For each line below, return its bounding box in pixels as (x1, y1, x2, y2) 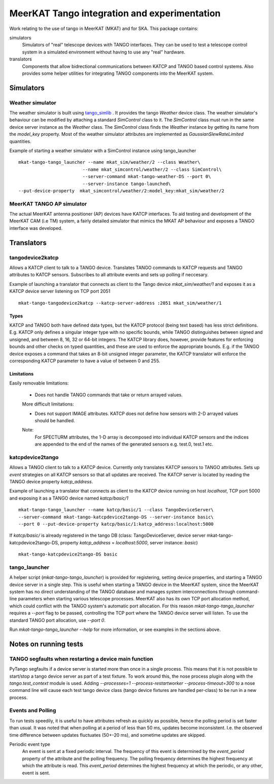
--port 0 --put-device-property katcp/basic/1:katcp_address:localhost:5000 (18, 521, 214, 527)
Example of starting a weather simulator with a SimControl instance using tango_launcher (9, 148, 196, 154)
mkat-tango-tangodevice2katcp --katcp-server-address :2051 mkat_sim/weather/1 (18, 300, 222, 306)
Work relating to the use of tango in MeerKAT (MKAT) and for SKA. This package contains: (9, 25, 199, 32)
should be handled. (35, 417, 76, 423)
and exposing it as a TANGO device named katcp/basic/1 (9, 495, 129, 501)
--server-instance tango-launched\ (82, 181, 171, 187)
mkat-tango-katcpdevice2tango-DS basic (18, 551, 118, 557)
